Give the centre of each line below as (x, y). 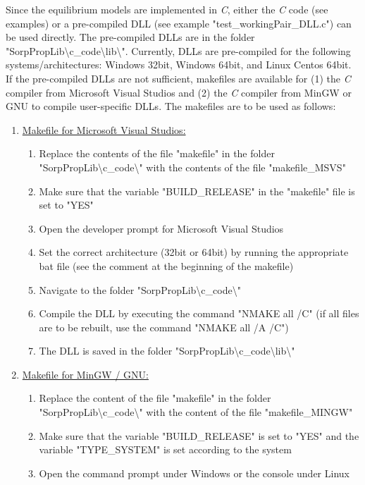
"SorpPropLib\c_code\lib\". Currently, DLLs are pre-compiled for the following (178, 50)
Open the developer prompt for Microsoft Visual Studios (161, 228)
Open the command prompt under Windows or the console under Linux (194, 473)
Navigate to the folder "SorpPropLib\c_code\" (140, 289)
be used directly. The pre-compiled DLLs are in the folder (130, 37)
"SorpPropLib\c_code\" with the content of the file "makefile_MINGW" (196, 412)
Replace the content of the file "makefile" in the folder (155, 398)
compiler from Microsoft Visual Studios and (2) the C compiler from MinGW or (179, 92)
